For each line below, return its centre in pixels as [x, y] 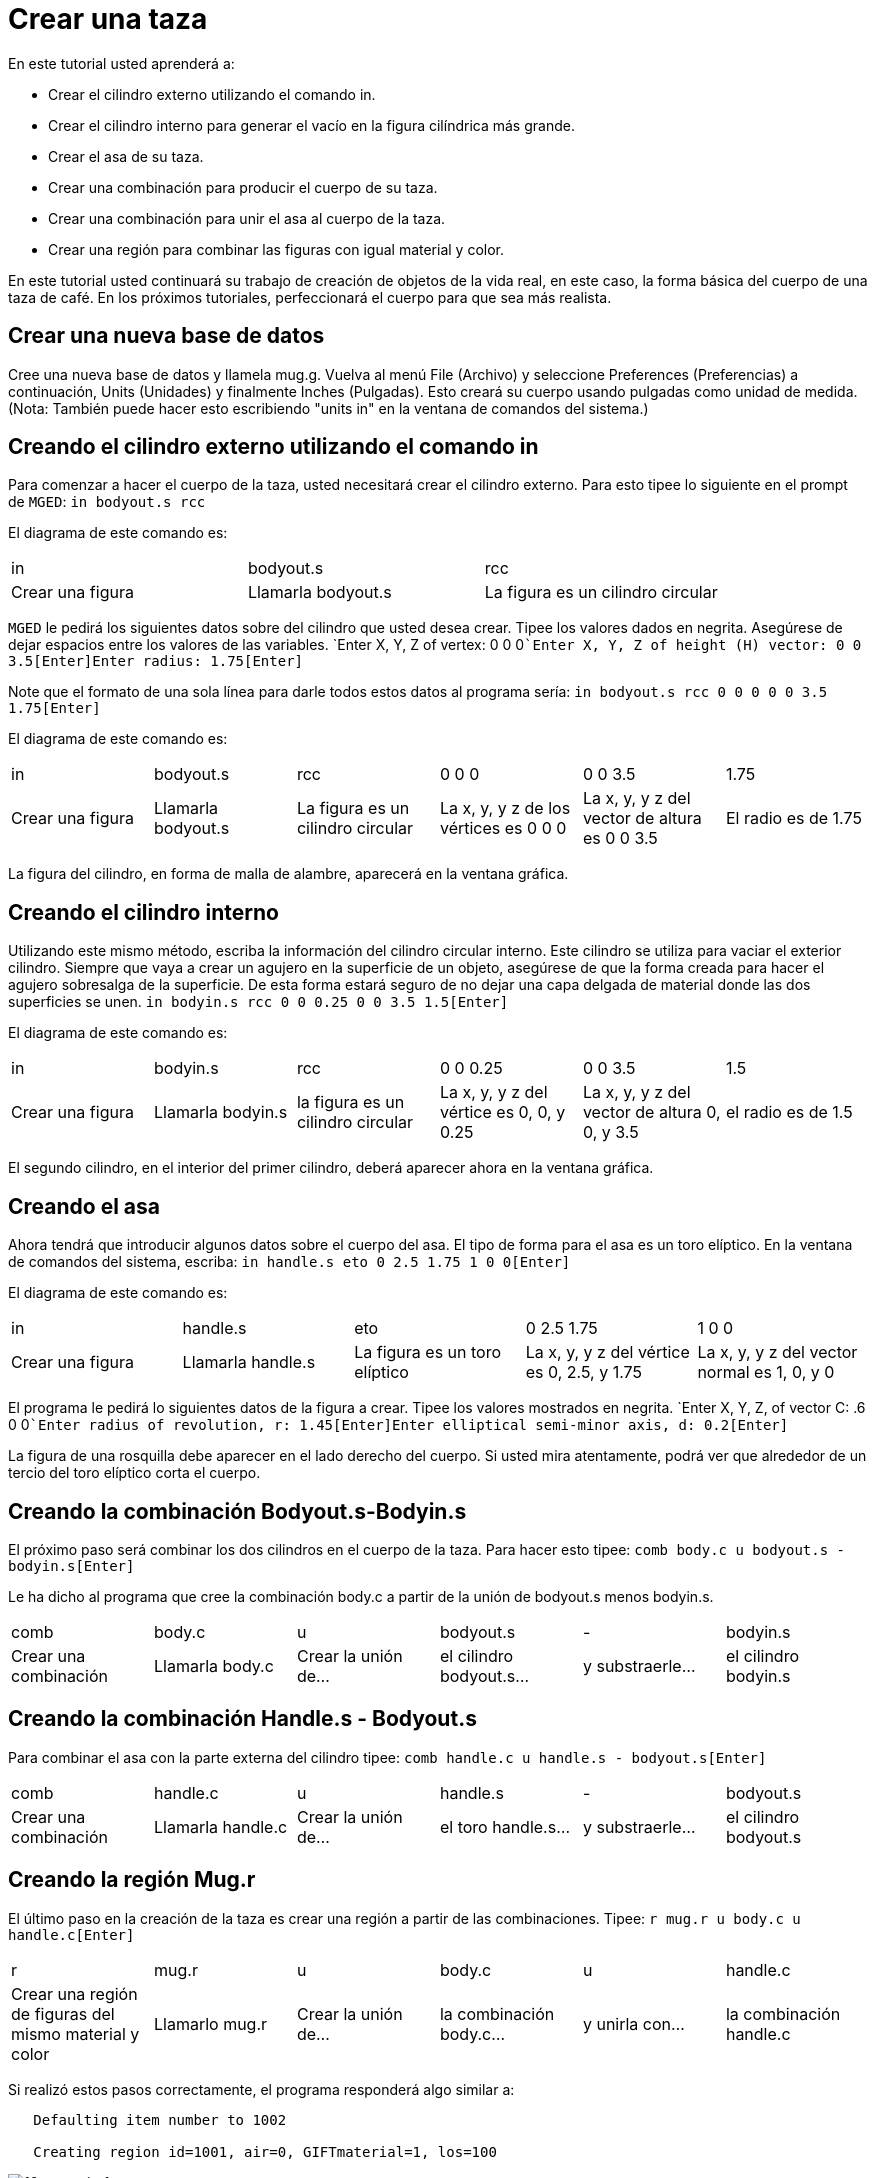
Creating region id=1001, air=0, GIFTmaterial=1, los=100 [265, 2151]
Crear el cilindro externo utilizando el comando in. [212, 94]
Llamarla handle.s [249, 1362]
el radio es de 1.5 [789, 1112]
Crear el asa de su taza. [126, 156]
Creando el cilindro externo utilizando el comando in [273, 447]
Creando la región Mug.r [132, 1880]
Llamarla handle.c [220, 1826]
